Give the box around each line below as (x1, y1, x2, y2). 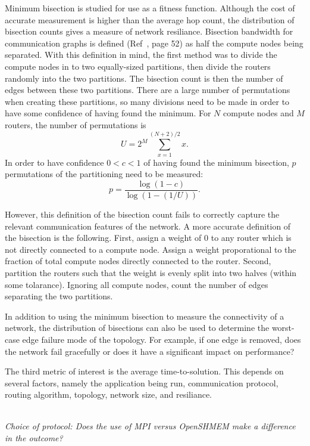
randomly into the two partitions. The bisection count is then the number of (5, 72, 283, 84)
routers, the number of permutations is (5, 118, 146, 131)
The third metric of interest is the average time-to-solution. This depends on (5, 365, 284, 377)
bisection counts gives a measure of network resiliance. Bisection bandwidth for (5, 25, 293, 38)
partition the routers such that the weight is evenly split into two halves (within (5, 266, 297, 278)
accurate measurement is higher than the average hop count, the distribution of (5, 13, 295, 26)
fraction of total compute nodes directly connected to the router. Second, (5, 255, 271, 267)
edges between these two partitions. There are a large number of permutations (5, 83, 290, 96)
